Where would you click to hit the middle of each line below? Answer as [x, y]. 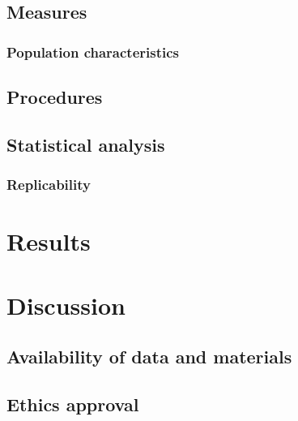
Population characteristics [93, 52]
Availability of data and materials [149, 357]
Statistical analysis [86, 144]
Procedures [55, 97]
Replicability [49, 185]
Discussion [66, 305]
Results [49, 241]
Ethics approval [73, 404]
